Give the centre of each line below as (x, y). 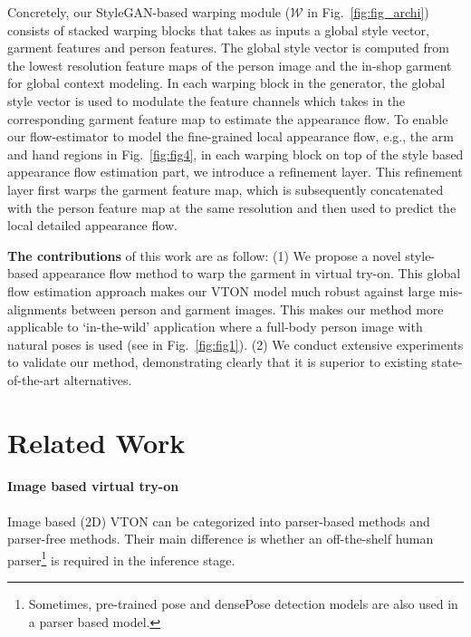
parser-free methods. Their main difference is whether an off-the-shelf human (221, 539)
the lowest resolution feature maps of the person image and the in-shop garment (230, 65)
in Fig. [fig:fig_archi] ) (368, 12)
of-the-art (34, 379)
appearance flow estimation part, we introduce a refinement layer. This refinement (235, 172)
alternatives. (98, 379)
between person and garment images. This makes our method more (257, 309)
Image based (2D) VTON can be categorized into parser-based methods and (219, 521)
